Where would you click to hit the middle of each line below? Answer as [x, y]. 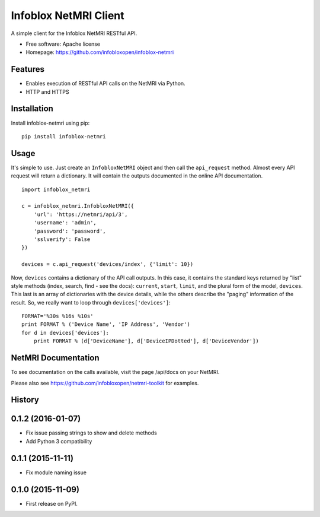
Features [28, 69]
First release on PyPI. [52, 503]
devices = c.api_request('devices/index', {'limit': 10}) [108, 264]
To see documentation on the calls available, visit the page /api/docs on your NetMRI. [115, 372]
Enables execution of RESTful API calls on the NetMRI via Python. [106, 84]
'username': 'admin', [65, 223]
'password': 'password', [70, 231]
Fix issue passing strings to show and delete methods [91, 433]
